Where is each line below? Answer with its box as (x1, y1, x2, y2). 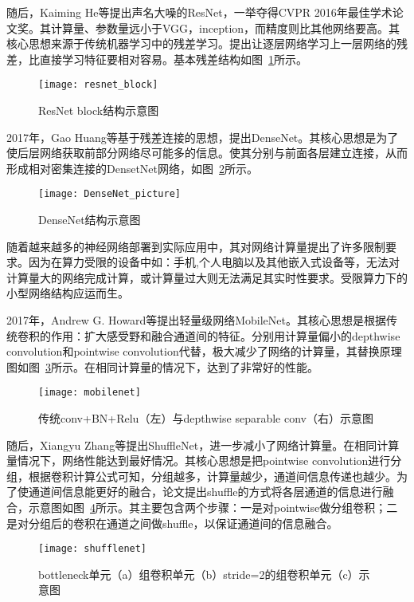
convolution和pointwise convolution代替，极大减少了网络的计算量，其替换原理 (6, 343, 402, 360)
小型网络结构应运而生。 (6, 285, 129, 301)
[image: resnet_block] (38, 79, 158, 91)
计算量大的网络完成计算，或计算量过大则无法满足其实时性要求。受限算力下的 (6, 269, 408, 285)
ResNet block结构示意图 (38, 102, 159, 119)
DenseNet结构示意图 (38, 211, 141, 228)
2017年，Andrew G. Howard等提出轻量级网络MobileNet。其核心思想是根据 (6, 312, 386, 329)
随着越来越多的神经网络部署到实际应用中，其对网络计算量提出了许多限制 (6, 238, 385, 254)
